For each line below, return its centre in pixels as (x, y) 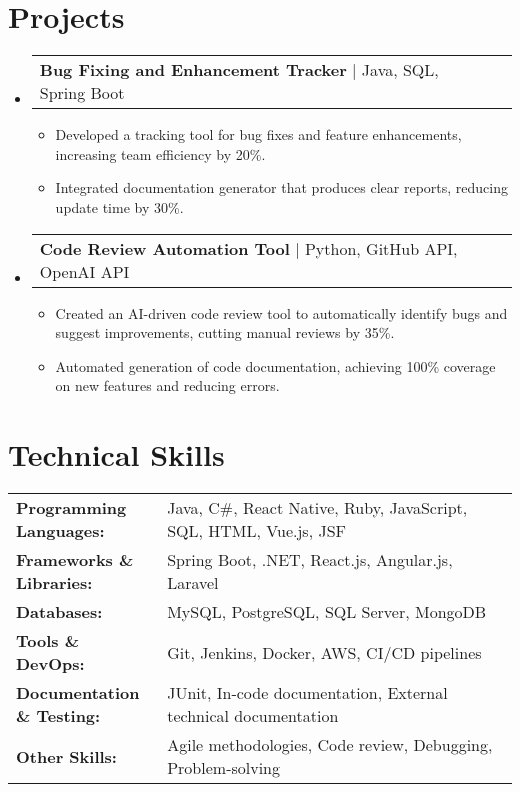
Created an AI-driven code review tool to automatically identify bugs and (281, 312)
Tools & (47, 640)
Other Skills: (66, 756)
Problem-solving (224, 767)
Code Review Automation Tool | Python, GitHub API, (248, 248)
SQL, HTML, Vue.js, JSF (256, 530)
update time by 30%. (119, 206)
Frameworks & (75, 559)
